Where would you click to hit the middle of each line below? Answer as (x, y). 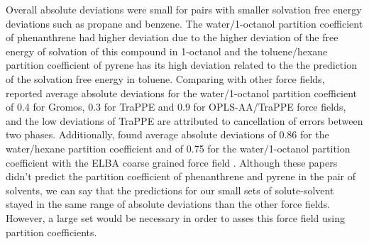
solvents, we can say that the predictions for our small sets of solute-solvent (170, 190)
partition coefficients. (51, 232)
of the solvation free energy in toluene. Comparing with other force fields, (165, 78)
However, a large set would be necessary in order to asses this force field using (175, 217)
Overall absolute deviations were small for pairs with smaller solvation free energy (184, 9)
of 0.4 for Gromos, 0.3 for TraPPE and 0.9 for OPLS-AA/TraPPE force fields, (176, 107)
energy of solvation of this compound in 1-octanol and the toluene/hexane (167, 51)
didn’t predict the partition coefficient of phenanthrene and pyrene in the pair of (181, 176)
